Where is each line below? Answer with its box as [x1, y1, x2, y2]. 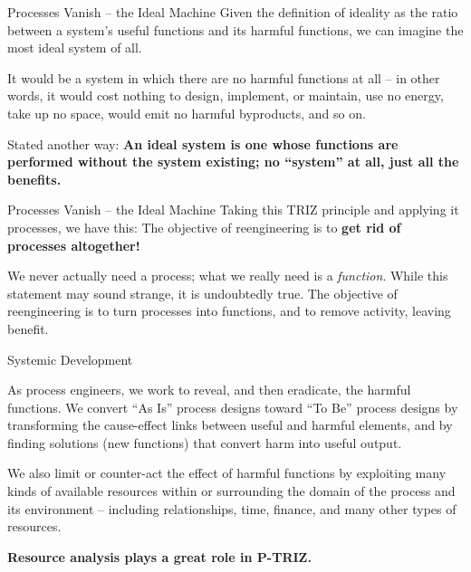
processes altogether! [7, 235, 140, 254]
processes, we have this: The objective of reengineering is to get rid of [7, 217, 401, 236]
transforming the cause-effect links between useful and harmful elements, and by [7, 415, 453, 434]
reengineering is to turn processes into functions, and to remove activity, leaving [7, 301, 451, 320]
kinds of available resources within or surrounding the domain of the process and [7, 481, 456, 500]
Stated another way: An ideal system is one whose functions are [7, 134, 399, 153]
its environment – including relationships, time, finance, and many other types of [7, 499, 457, 518]
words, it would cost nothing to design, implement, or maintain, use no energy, [7, 86, 444, 105]
